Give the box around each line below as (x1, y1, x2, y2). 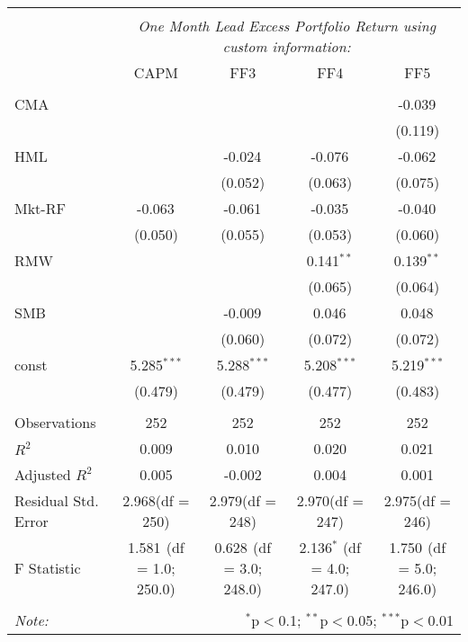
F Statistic (14, 557, 81, 578)
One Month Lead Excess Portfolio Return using (138, 15, 436, 36)
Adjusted (14, 464, 71, 485)
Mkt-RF (14, 198, 66, 218)
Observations (14, 412, 96, 432)
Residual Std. (14, 490, 99, 511)
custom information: (222, 36, 351, 57)
